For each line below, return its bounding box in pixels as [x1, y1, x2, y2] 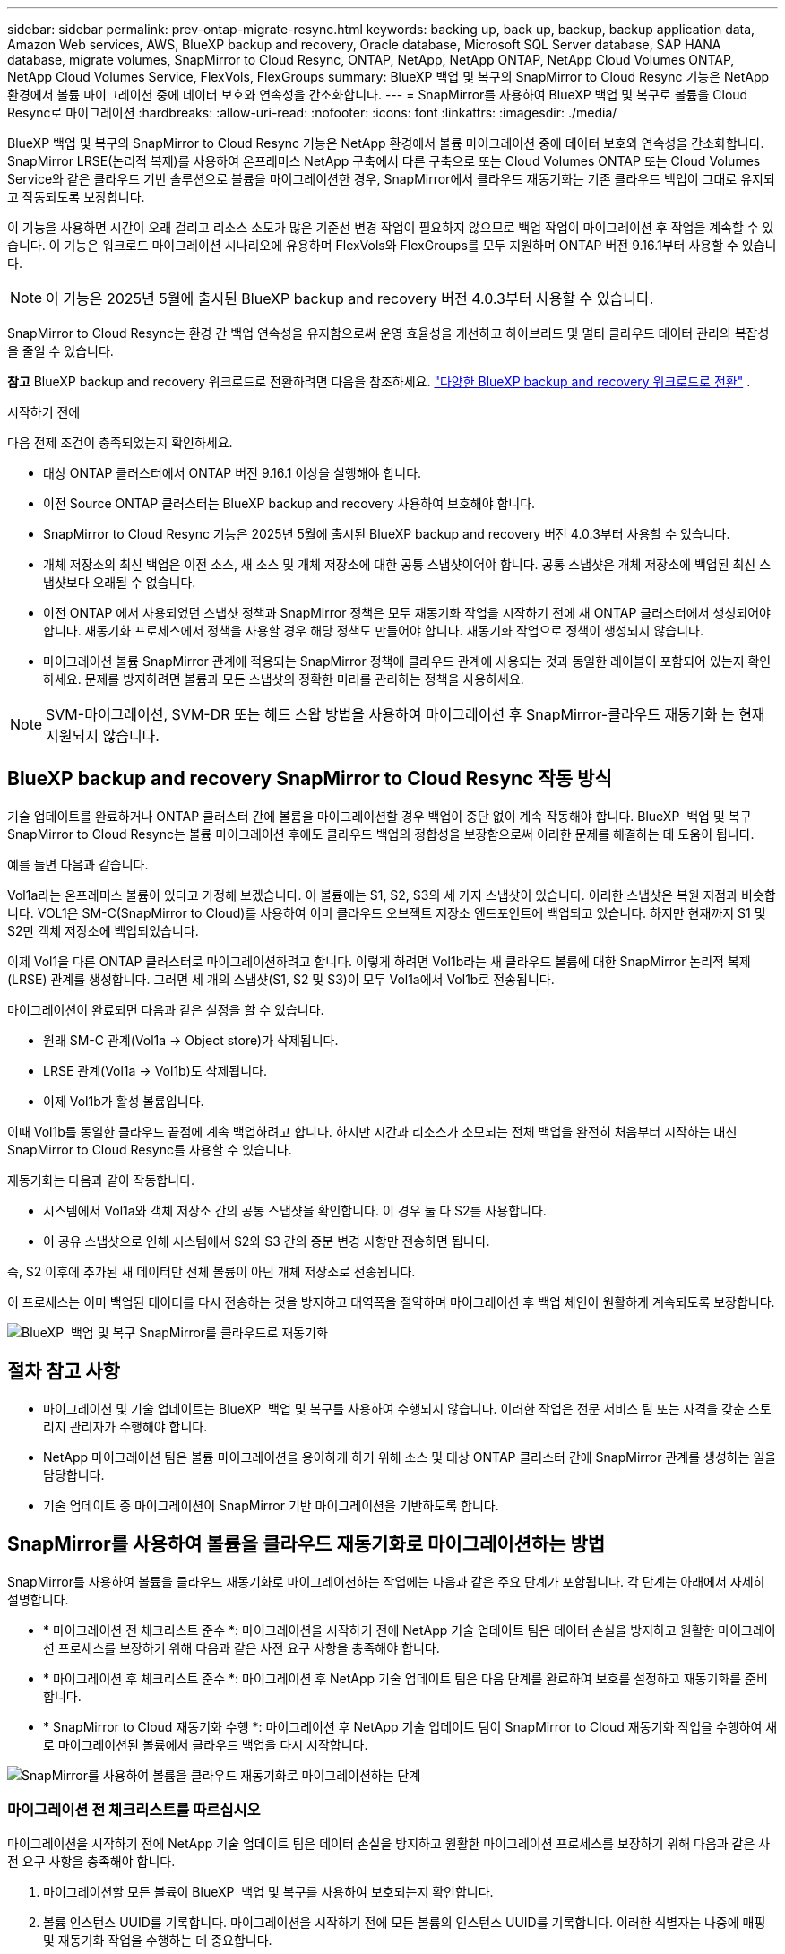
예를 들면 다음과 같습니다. [7, 856, 149, 872]
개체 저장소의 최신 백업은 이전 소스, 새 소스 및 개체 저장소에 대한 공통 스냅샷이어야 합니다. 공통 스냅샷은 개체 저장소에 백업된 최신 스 [43, 557, 772, 572]
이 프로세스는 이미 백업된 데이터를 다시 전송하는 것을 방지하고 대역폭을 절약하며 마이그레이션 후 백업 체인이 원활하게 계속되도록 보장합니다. [7, 1293, 775, 1310]
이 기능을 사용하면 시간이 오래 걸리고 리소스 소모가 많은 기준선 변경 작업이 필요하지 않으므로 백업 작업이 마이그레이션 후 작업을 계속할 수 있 [7, 220, 774, 235]
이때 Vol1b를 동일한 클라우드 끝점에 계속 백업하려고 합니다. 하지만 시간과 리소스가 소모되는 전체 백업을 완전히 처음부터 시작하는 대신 [7, 1123, 738, 1139]
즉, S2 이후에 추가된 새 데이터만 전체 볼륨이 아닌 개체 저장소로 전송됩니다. [7, 1263, 416, 1279]
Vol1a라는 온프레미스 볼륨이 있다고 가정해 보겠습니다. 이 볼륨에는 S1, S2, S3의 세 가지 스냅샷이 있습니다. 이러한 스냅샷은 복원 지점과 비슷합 [7, 886, 776, 903]
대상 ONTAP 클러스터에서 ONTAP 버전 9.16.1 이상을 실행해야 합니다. [43, 465, 422, 480]
